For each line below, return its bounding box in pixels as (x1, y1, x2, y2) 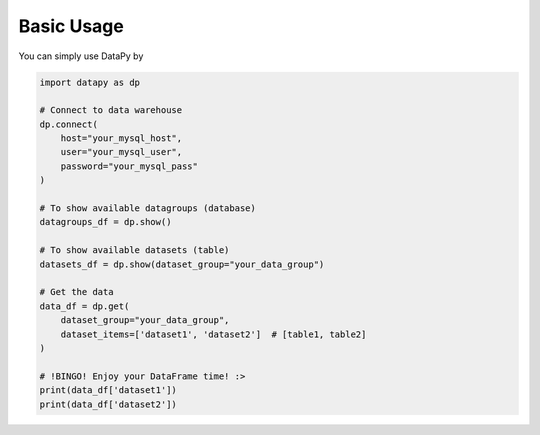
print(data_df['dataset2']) (39, 398, 177, 410)
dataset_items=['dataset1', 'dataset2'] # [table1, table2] (60, 328, 367, 340)
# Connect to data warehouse (39, 105, 183, 116)
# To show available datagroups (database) (39, 203, 257, 214)
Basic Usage (18, 15, 124, 37)
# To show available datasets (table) (39, 245, 230, 256)
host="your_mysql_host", (60, 133, 183, 144)
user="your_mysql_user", (60, 146, 183, 158)
